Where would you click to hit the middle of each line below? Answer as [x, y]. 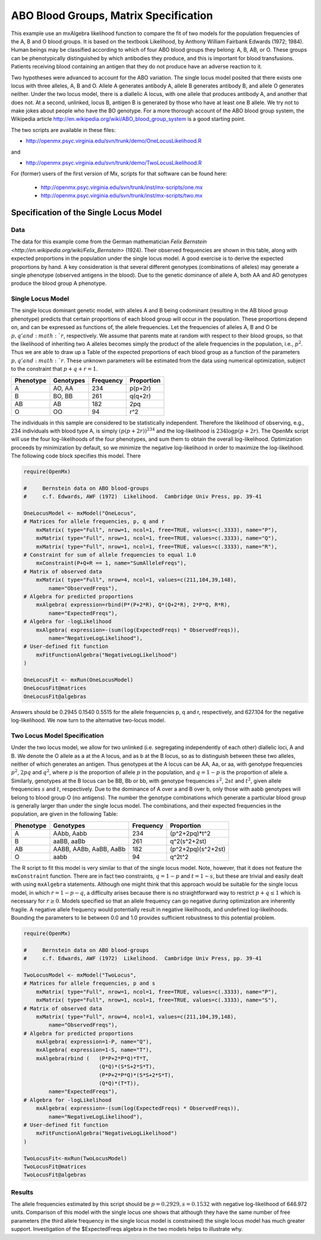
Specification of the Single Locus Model [86, 212]
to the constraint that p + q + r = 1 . [54, 369]
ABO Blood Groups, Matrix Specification [112, 15]
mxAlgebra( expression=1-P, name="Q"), [94, 1042]
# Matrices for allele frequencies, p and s [89, 984]
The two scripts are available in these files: [63, 130]
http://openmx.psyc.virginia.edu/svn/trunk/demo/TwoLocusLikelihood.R [114, 163]
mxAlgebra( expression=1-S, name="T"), [94, 1050]
